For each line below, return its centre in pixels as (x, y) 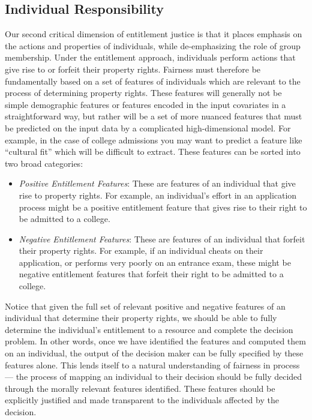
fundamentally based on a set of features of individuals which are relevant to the (153, 81)
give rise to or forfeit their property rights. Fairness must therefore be (133, 69)
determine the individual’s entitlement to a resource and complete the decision (149, 329)
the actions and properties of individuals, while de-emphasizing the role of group (153, 45)
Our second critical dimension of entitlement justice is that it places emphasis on (154, 34)
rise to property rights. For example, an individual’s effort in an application (158, 195)
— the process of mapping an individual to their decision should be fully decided (154, 376)
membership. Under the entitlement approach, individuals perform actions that (150, 57)
